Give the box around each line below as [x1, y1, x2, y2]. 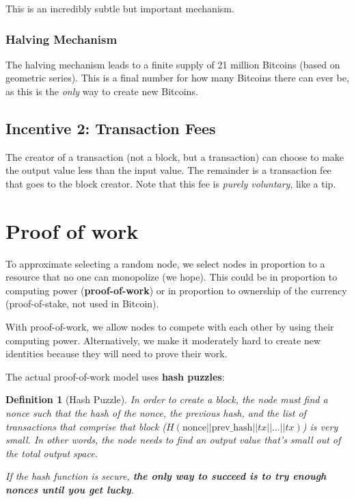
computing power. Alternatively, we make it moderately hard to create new [5, 333, 321, 347]
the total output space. [5, 446, 98, 460]
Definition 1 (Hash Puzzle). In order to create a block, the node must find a [5, 392, 328, 407]
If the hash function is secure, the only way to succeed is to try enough [5, 469, 327, 483]
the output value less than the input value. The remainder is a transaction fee [5, 163, 331, 177]
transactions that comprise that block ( [5, 419, 167, 433]
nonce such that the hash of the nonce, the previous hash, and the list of [5, 406, 306, 420]
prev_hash [211, 422, 253, 433]
